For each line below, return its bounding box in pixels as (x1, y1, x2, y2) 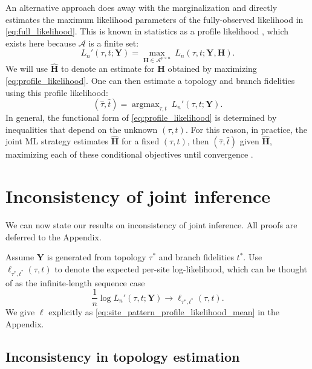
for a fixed (121, 135, 160, 147)
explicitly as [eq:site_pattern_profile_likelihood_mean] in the (48, 306, 279, 318)
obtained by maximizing (167, 62, 257, 75)
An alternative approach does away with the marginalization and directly (5, 1, 278, 13)
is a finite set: (88, 36, 139, 49)
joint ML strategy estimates (5, 135, 109, 147)
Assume (5, 251, 34, 263)
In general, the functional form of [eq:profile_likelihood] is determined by (5, 111, 277, 123)
